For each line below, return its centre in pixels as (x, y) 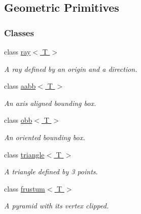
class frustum (25, 188)
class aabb (20, 86)
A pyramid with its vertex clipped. (57, 206)
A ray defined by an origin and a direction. (71, 69)
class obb (18, 120)
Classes (19, 32)
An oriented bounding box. (45, 137)
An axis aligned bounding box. (50, 103)
